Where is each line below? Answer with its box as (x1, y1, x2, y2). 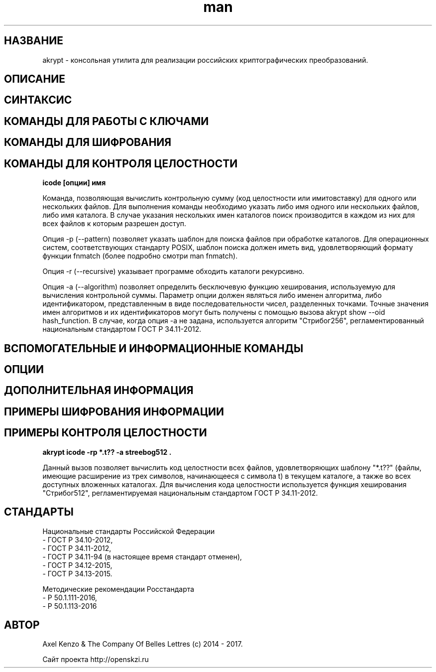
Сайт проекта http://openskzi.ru (42, 655, 149, 664)
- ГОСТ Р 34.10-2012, (42, 535, 113, 544)
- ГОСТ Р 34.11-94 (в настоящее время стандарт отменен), (42, 552, 242, 561)
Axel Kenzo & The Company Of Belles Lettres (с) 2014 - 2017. (42, 640, 243, 649)
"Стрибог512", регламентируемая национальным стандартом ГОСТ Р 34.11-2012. (42, 488, 318, 497)
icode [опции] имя (42, 178, 106, 187)
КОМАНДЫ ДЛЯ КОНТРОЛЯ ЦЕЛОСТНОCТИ (4, 157, 238, 170)
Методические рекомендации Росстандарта (42, 584, 195, 593)
